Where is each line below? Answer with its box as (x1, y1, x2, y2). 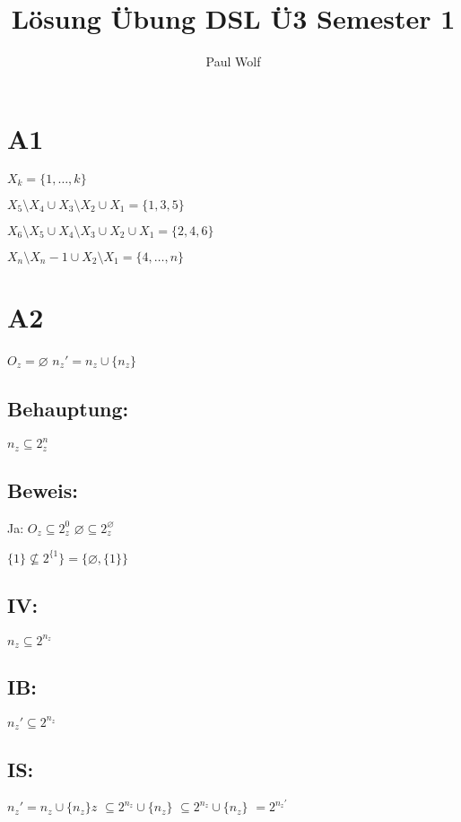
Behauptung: (7, 394, 129, 422)
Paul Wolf (205, 52, 261, 71)
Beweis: (7, 476, 79, 503)
